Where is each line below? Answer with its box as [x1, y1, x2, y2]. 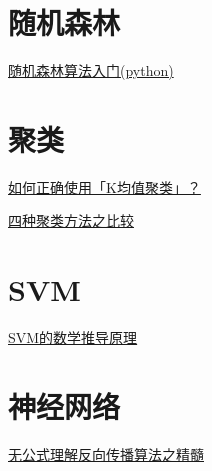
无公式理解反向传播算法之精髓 [8, 443, 204, 464]
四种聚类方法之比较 [8, 210, 134, 231]
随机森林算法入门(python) [8, 60, 174, 81]
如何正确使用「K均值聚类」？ [8, 176, 201, 197]
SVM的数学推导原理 [8, 327, 138, 348]
